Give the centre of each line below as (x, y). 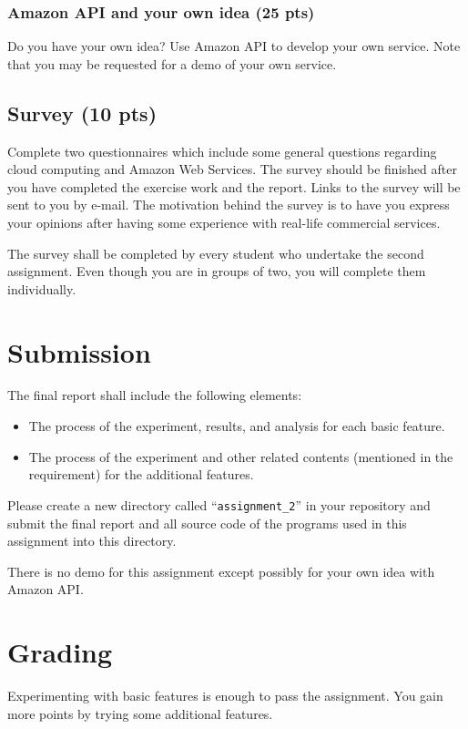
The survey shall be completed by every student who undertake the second (216, 253)
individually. (42, 288)
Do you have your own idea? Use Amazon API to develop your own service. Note (234, 46)
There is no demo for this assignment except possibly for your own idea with (221, 571)
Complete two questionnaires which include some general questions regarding (222, 151)
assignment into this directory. (92, 541)
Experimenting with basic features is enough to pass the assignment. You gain (225, 696)
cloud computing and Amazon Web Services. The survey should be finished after (232, 169)
